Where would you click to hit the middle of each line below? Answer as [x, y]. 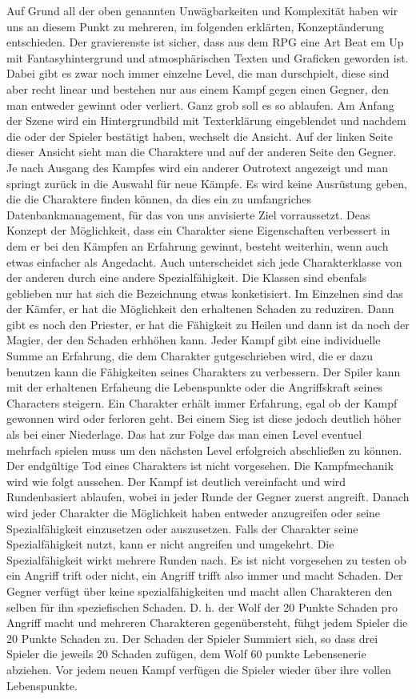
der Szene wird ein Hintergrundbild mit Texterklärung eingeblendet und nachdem [206, 121]
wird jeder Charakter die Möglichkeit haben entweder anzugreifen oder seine [194, 512]
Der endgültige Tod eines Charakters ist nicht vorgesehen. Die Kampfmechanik [200, 466]
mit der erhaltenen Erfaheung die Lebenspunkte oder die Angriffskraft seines [194, 387]
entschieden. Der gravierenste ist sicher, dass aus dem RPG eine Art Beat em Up [205, 42]
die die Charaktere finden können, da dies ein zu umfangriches [159, 199]
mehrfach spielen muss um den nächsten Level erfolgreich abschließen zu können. [204, 450]
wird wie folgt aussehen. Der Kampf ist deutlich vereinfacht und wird [176, 481]
